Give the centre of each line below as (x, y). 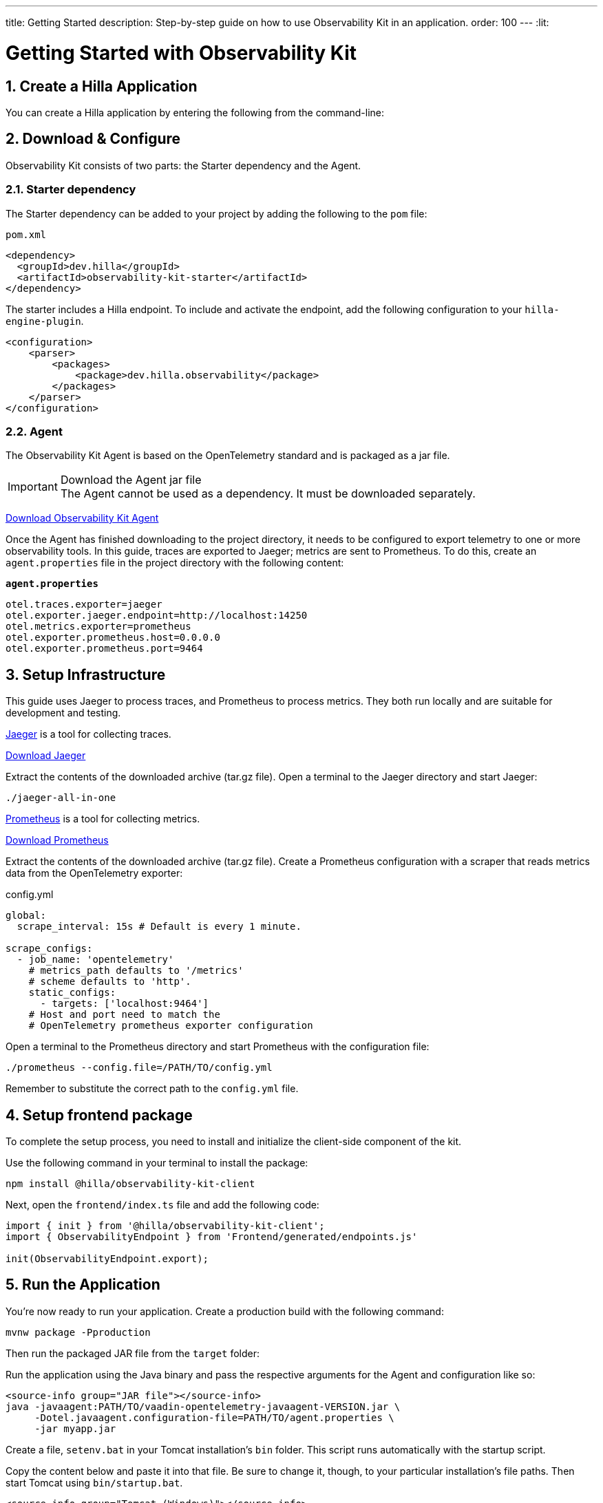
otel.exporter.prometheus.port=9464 (104, 649)
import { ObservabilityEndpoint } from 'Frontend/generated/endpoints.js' (212, 1236)
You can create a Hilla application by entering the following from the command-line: (195, 112)
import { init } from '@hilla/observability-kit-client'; (165, 1225)
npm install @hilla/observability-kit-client (130, 1183)
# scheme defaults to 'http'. (110, 982)
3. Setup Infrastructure (86, 674)
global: (26, 916)
